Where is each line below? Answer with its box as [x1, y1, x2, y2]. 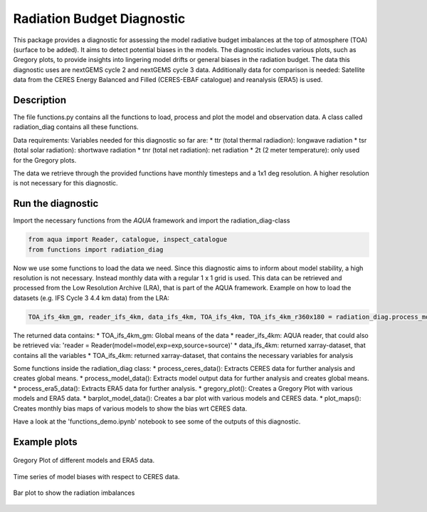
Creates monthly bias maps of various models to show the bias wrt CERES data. [13, 404, 248, 413]
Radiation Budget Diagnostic [13, 11, 186, 26]
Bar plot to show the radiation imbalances [13, 488, 135, 497]
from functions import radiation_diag [28, 245, 164, 253]
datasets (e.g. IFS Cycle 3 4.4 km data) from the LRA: [13, 293, 170, 302]
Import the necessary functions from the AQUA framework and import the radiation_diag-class [13, 216, 290, 225]
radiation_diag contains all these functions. [13, 123, 139, 131]
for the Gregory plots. [13, 155, 77, 164]
